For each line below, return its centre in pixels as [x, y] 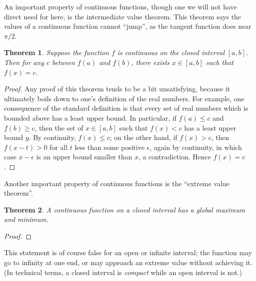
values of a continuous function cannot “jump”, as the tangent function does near [128, 26]
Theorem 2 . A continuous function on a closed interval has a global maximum [125, 209]
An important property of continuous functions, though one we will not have [121, 6]
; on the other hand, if [144, 137]
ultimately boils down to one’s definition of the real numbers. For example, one [124, 98]
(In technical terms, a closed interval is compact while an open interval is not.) [123, 272]
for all [59, 147]
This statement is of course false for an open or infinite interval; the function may [128, 252]
